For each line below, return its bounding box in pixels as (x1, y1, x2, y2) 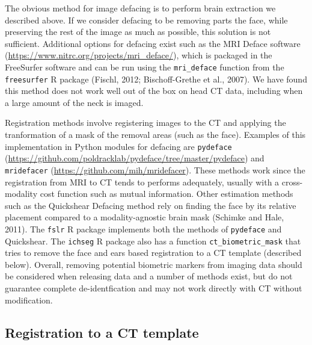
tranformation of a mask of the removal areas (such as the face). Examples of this (5, 128, 306, 141)
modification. (5, 293, 53, 306)
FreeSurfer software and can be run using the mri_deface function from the (5, 60, 284, 73)
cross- (281, 175, 303, 188)
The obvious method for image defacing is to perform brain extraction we (5, 2, 276, 14)
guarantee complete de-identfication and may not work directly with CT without (5, 282, 302, 294)
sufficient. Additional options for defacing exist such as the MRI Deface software (5, 37, 301, 49)
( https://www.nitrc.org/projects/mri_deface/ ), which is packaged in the (5, 49, 272, 61)
